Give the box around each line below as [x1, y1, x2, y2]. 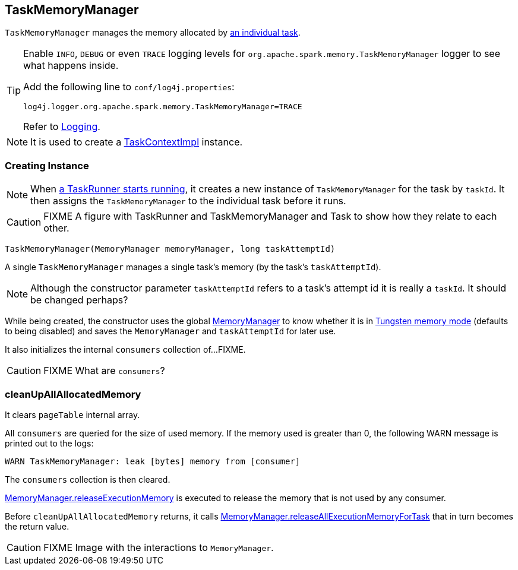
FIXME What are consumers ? [43, 365, 165, 377]
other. [43, 222, 70, 235]
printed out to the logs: [5, 438, 94, 448]
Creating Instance [5, 159, 89, 172]
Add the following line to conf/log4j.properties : [23, 81, 235, 93]
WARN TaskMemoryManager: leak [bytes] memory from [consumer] [5, 456, 301, 466]
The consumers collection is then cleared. [5, 474, 170, 484]
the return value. [5, 521, 70, 531]
